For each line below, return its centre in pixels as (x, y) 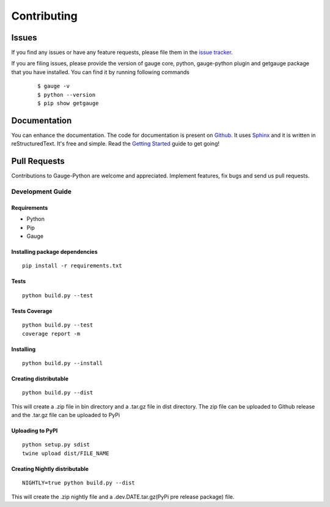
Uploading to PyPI (35, 431)
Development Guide (41, 191)
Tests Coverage (32, 311)
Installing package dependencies (54, 251)
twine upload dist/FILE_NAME (66, 453)
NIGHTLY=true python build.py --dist (79, 483)
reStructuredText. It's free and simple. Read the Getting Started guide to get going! (116, 144)
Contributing (44, 16)
